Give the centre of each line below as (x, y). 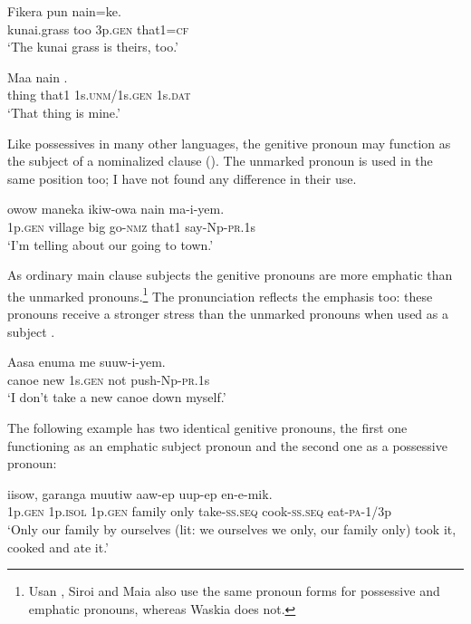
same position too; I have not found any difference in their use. (182, 178)
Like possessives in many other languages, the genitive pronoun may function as (229, 143)
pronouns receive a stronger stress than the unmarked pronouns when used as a (228, 313)
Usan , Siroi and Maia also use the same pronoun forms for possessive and (234, 591)
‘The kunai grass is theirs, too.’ (93, 47)
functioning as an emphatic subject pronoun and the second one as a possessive (227, 445)
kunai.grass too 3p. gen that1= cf (98, 29)
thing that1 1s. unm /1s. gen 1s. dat (99, 95)
